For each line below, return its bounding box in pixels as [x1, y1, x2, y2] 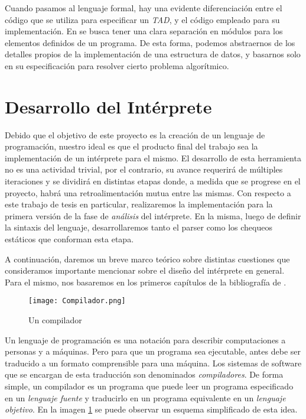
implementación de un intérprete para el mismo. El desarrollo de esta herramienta [5, 151, 301, 164]
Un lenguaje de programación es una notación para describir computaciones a [5, 333, 286, 346]
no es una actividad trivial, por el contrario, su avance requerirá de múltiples [5, 163, 283, 176]
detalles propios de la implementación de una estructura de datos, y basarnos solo [5, 48, 301, 60]
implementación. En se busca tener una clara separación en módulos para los [5, 25, 283, 37]
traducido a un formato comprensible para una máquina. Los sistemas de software [5, 356, 302, 369]
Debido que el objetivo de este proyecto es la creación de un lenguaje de [5, 128, 265, 141]
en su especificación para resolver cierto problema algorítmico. [5, 59, 229, 72]
